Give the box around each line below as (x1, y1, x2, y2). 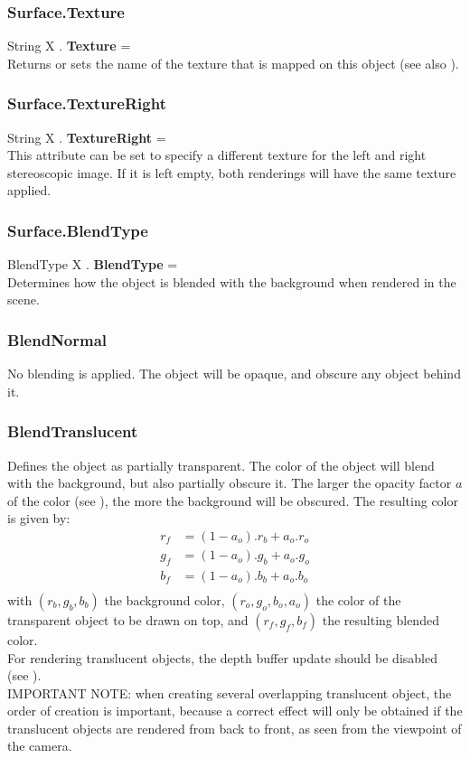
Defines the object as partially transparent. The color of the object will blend (7, 455, 435, 474)
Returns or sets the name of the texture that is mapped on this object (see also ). (7, 53, 459, 72)
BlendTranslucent (7, 420, 138, 443)
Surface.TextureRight (7, 92, 166, 115)
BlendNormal (7, 328, 108, 351)
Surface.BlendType (7, 219, 148, 241)
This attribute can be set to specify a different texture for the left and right (7, 145, 427, 164)
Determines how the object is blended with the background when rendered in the (7, 272, 456, 291)
